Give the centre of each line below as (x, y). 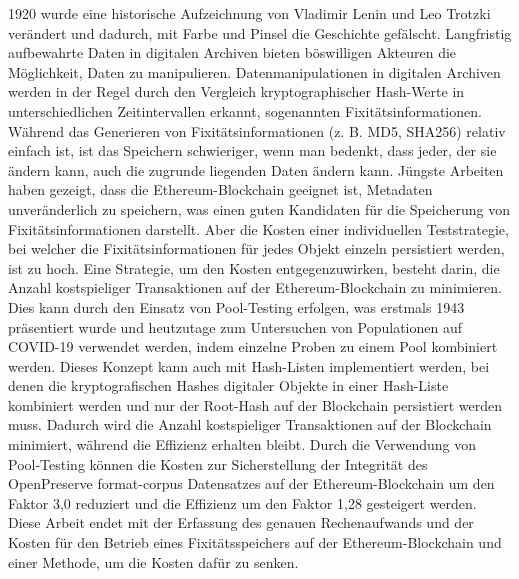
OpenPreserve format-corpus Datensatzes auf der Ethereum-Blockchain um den (251, 483)
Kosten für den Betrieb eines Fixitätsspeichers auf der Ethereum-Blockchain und (255, 542)
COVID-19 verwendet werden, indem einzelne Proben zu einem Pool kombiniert (253, 346)
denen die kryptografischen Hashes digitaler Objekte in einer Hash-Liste (228, 385)
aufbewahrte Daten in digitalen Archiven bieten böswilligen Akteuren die (232, 52)
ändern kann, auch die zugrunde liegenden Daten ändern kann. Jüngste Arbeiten (256, 169)
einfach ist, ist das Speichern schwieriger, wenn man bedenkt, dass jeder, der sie (252, 150)
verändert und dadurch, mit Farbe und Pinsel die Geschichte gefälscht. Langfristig (260, 32)
